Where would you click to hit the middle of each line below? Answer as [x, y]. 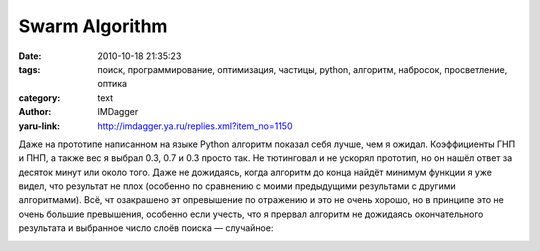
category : [39, 97]
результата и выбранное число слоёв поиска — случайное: [146, 228]
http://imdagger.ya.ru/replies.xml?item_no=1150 [195, 126]
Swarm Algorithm [93, 26]
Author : [35, 112]
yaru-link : [39, 126]
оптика [112, 84]
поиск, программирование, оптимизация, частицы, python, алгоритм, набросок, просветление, [302, 69]
